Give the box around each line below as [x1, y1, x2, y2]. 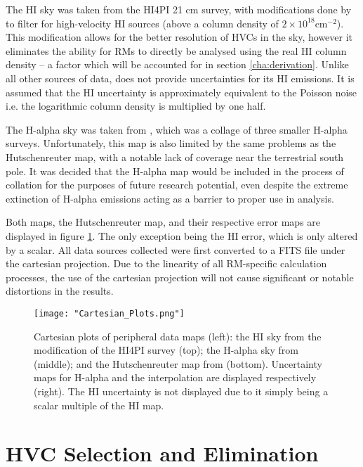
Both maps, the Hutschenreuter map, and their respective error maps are [6, 215, 321, 229]
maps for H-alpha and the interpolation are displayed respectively [34, 370, 317, 385]
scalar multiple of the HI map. [34, 397, 164, 412]
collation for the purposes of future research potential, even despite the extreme [6, 177, 348, 192]
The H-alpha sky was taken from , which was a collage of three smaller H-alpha [6, 122, 348, 136]
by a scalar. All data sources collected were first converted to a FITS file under [6, 242, 345, 257]
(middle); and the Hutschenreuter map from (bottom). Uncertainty [34, 356, 322, 371]
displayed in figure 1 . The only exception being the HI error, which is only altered [6, 228, 358, 243]
